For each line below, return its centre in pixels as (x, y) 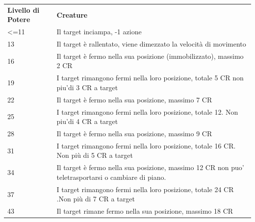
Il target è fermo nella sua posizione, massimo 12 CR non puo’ (150, 167)
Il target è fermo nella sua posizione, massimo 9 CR (134, 134)
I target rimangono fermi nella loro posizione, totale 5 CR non (150, 78)
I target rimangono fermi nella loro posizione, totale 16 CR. (146, 145)
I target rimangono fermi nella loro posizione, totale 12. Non (147, 111)
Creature (72, 14)
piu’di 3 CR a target (87, 87)
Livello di (24, 10)
